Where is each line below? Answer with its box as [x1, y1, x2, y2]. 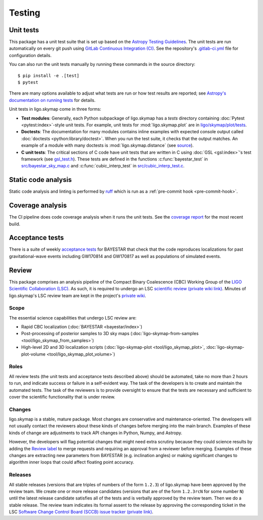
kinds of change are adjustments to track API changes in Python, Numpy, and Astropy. [9, 430, 183, 436]
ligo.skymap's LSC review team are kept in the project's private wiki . [9, 293, 146, 299]
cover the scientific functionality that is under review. [9, 394, 115, 400]
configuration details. [9, 52, 52, 58]
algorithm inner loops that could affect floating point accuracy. [9, 459, 134, 465]
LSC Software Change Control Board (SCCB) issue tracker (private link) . [9, 509, 153, 515]
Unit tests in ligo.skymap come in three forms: [9, 106, 102, 112]
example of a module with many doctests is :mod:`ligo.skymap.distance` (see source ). [21, 142, 194, 148]
